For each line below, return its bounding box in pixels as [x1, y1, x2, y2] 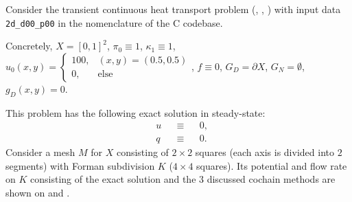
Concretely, [5, 38, 53, 53]
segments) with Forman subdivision [5, 158, 155, 172]
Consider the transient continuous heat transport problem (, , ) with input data [5, 2, 341, 16]
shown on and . [5, 186, 70, 200]
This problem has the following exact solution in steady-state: [5, 105, 266, 120]
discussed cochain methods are [207, 172, 336, 186]
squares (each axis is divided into [195, 145, 334, 159]
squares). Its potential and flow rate [196, 158, 347, 172]
